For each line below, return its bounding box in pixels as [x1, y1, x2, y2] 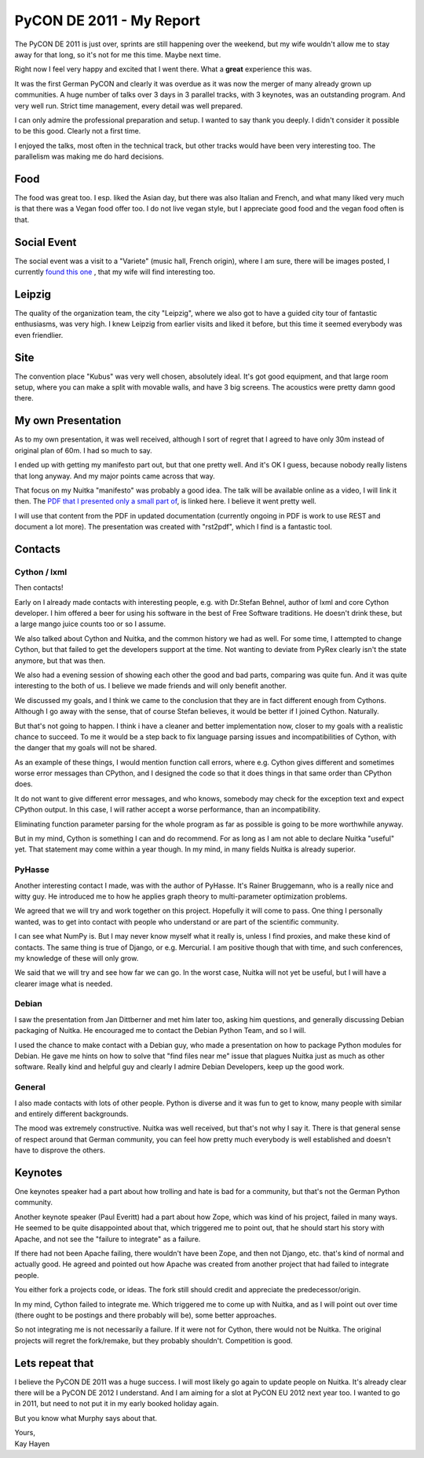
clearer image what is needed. [14, 979, 113, 988]
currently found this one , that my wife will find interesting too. [14, 267, 216, 277]
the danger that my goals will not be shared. [14, 743, 157, 753]
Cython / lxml [14, 566, 68, 577]
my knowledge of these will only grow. [14, 953, 139, 962]
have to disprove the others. [14, 1145, 106, 1155]
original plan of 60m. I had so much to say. [14, 445, 152, 455]
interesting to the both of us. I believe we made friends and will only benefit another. [14, 681, 287, 691]
